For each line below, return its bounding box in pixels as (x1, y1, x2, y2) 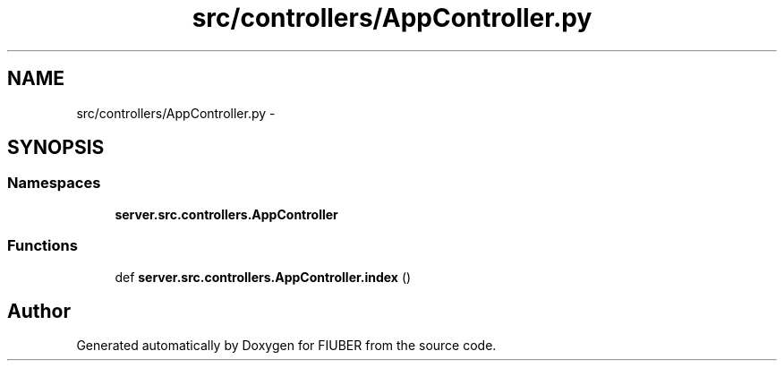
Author (7, 299, 71, 322)
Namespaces (7, 174, 101, 193)
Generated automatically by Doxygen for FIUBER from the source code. (76, 338, 497, 354)
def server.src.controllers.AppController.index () (115, 269, 412, 285)
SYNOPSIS (7, 136, 105, 159)
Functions (7, 236, 78, 255)
